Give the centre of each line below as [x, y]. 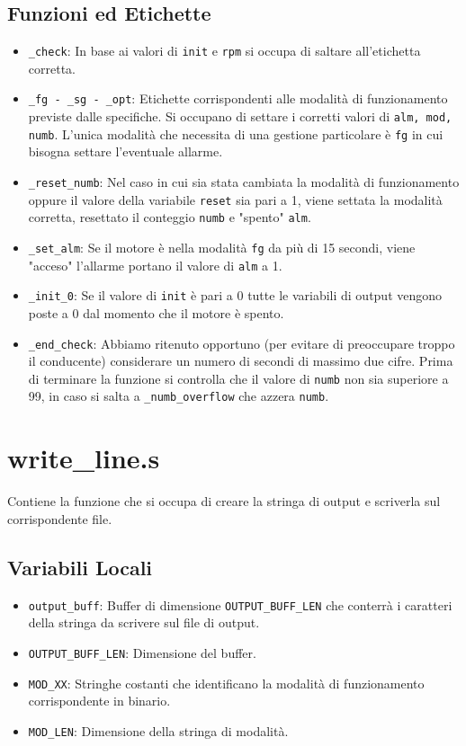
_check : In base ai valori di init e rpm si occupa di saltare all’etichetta [224, 51]
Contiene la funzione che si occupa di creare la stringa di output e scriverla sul [224, 501]
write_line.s [84, 458]
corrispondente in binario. [99, 701]
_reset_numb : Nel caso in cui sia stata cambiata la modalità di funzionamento [244, 182]
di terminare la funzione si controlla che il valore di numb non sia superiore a [238, 378]
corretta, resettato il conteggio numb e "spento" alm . [170, 217]
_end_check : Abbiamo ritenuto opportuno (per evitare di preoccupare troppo [242, 343]
